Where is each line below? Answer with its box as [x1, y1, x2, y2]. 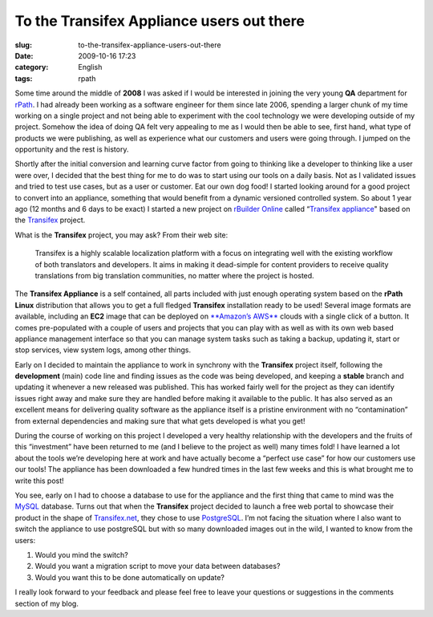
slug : [14, 40, 32, 50]
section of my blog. [14, 599, 79, 608]
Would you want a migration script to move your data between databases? [34, 562, 281, 571]
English [78, 63, 103, 72]
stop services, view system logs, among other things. [14, 345, 192, 355]
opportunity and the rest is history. [14, 144, 129, 154]
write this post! [14, 476, 64, 485]
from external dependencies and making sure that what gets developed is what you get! [14, 416, 306, 425]
